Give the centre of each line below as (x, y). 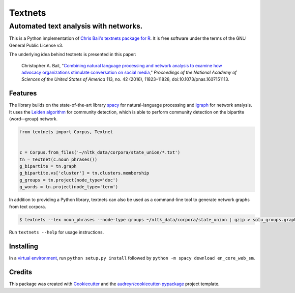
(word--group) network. (33, 119)
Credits (21, 272)
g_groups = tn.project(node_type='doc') (69, 180)
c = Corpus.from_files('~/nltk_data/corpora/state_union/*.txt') (100, 153)
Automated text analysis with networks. (76, 26)
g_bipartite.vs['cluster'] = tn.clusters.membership (84, 173)
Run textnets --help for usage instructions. (57, 232)
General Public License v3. (36, 45)
